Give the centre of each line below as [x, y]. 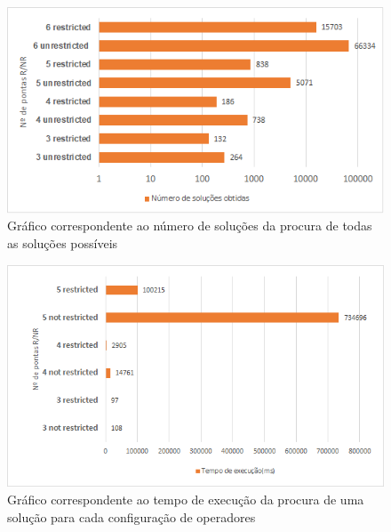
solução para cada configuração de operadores [132, 516]
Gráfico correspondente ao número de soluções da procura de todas [190, 226]
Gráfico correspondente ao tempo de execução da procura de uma [186, 500]
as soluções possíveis [63, 242]
